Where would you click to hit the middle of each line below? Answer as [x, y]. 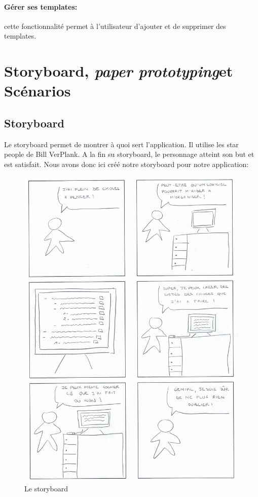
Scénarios [38, 91]
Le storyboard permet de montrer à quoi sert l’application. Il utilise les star [121, 144]
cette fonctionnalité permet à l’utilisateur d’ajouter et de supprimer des [115, 26]
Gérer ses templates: [41, 6]
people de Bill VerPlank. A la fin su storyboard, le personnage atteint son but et [129, 154]
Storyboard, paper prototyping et [119, 71]
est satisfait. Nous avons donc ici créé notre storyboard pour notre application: [126, 164]
